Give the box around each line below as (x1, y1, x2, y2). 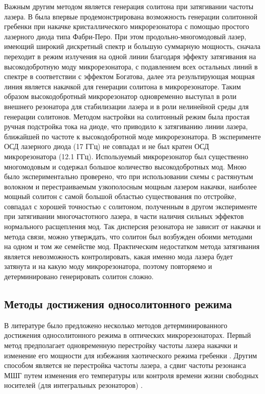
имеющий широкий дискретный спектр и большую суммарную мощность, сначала (4, 41, 261, 52)
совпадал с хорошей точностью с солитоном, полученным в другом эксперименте (4, 201, 257, 211)
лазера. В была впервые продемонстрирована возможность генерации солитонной (4, 11, 258, 21)
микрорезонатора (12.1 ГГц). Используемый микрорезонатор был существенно (4, 151, 249, 161)
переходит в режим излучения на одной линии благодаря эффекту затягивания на (4, 51, 256, 61)
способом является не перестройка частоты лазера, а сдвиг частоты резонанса (4, 360, 246, 371)
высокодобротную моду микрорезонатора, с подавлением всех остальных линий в (4, 61, 258, 71)
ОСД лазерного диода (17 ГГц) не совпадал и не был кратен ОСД (4, 141, 209, 152)
